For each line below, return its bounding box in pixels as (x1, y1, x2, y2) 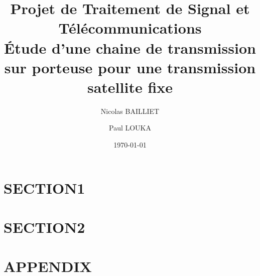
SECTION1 (4, 177, 85, 198)
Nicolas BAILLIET (100, 105, 160, 116)
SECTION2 (4, 217, 85, 237)
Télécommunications (58, 18, 202, 38)
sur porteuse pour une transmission (4, 57, 256, 77)
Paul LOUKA (108, 122, 151, 133)
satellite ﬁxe (87, 76, 173, 97)
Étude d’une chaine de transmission (4, 37, 256, 58)
